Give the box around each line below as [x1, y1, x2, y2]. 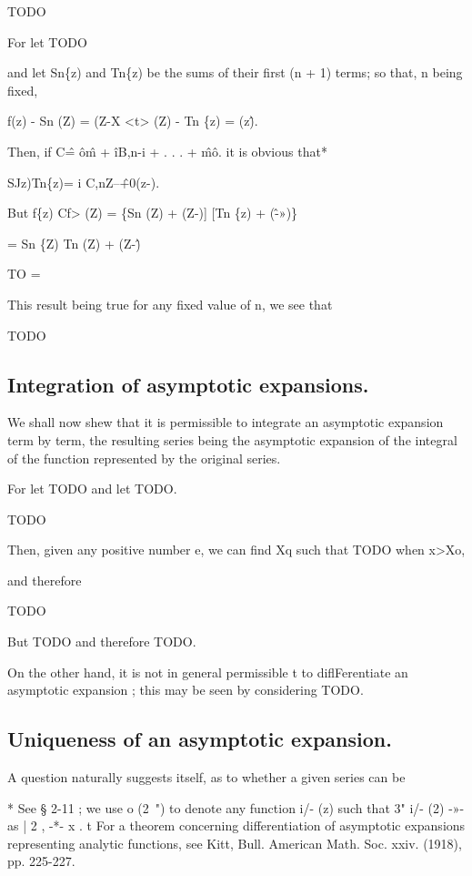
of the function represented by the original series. [7, 448, 281, 467]
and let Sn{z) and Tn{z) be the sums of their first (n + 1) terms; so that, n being [7, 63, 463, 82]
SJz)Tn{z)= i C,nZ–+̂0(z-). [7, 172, 160, 191]
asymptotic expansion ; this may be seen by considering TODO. [7, 680, 364, 699]
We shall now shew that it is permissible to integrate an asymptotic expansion [7, 413, 444, 432]
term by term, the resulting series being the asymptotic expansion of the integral [7, 430, 457, 449]
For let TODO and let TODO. [7, 479, 177, 498]
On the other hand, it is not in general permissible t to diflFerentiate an [7, 662, 408, 681]
